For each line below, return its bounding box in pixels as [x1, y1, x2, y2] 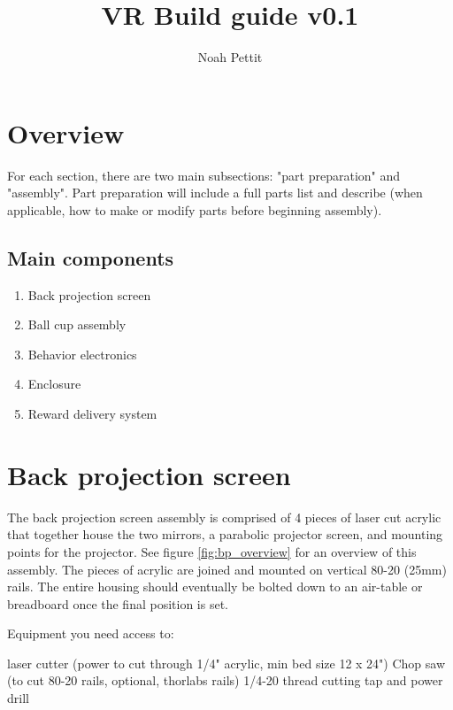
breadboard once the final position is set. [7, 594, 228, 613]
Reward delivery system [27, 405, 157, 423]
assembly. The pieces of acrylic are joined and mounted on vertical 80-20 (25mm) [7, 560, 447, 578]
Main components [7, 243, 174, 271]
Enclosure [27, 374, 81, 393]
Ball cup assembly [27, 315, 127, 334]
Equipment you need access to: [7, 624, 174, 643]
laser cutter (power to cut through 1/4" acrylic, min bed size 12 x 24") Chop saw [7, 653, 446, 672]
